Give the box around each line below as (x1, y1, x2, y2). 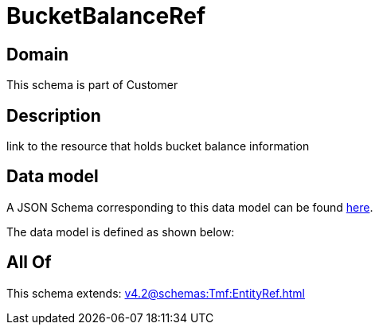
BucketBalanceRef (6, 2, 206, 29)
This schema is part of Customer (6, 78, 178, 92)
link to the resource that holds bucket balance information (6, 139, 310, 154)
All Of (6, 252, 52, 273)
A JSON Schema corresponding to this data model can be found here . (6, 200, 373, 214)
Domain (6, 44, 69, 64)
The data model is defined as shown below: (6, 224, 235, 239)
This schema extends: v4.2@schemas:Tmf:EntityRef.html (6, 286, 306, 300)
